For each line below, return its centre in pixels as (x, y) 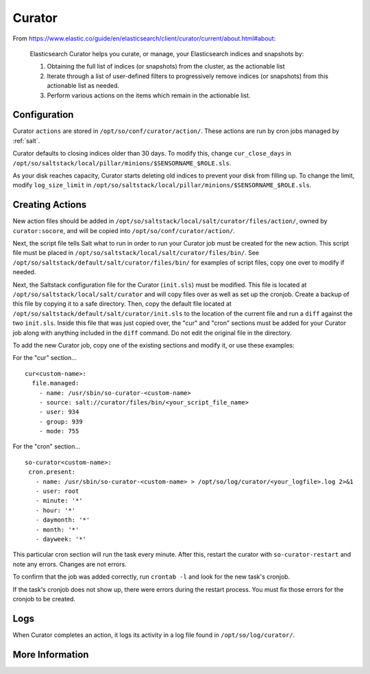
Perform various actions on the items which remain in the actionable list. (149, 95)
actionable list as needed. (83, 86)
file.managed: (56, 383)
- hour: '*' (56, 510)
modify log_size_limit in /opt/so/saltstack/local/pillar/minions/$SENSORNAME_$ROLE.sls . (162, 185)
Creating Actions (50, 205)
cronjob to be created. (44, 599)
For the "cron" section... (47, 446)
